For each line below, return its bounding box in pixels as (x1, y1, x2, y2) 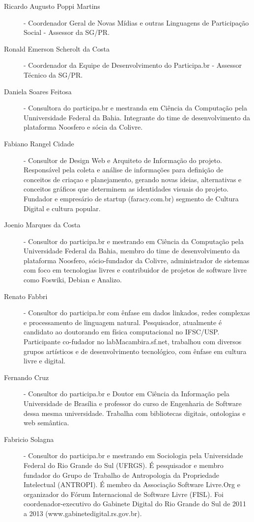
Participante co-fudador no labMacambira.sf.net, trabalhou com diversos (24, 336, 242, 347)
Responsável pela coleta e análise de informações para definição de (24, 165, 224, 175)
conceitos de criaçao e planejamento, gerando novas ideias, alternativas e (24, 174, 242, 184)
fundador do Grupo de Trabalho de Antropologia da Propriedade (24, 469, 220, 480)
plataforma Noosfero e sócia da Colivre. (24, 122, 143, 132)
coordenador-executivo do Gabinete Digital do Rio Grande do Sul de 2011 (24, 498, 247, 509)
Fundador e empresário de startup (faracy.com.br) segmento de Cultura (24, 193, 239, 203)
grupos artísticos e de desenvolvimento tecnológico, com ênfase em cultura (24, 346, 247, 356)
